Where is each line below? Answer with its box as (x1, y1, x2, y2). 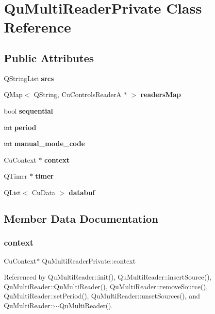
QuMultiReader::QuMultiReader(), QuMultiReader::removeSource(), (4, 281, 208, 291)
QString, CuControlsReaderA (33, 89, 121, 99)
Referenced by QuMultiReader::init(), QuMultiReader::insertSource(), (4, 272, 212, 282)
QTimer (4, 171, 28, 181)
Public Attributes (4, 50, 94, 65)
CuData (32, 187, 55, 197)
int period (4, 122, 36, 132)
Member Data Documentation (4, 211, 159, 226)
